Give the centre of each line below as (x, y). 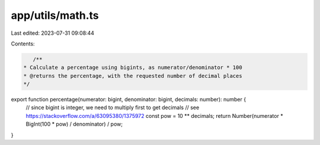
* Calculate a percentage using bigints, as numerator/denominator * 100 (133, 67)
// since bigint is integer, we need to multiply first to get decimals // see (113, 108)
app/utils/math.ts (55, 15)
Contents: (23, 44)
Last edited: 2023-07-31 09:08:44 (53, 33)
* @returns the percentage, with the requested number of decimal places (133, 76)
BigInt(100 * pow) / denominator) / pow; (74, 124)
